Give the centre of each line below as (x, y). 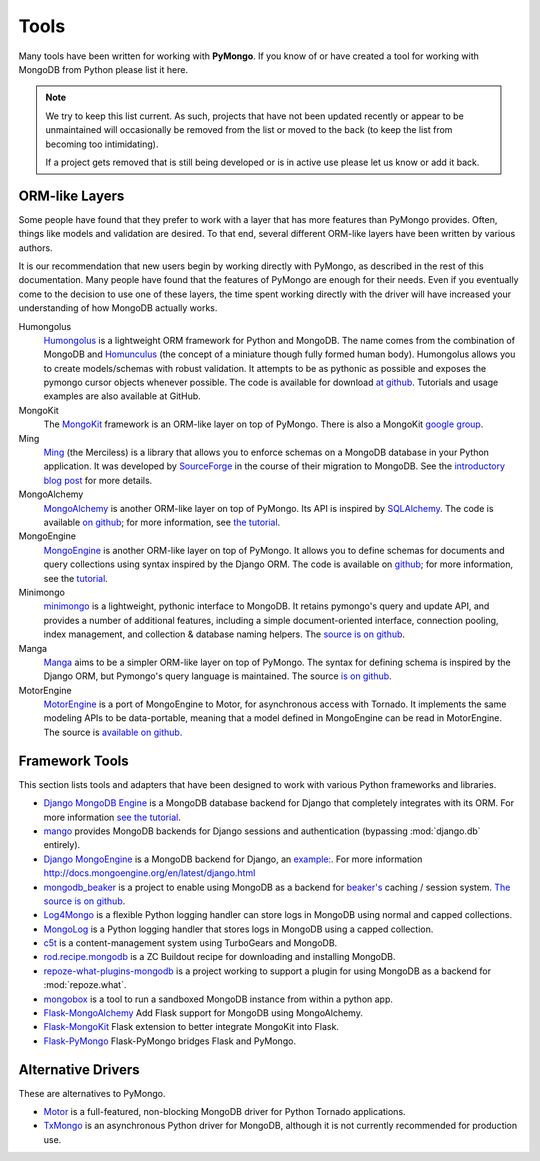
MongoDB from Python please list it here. (103, 69)
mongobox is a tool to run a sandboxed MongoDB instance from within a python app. (218, 999)
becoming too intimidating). (102, 144)
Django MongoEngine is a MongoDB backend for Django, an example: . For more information (233, 859)
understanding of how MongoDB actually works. (118, 308)
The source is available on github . (113, 732)
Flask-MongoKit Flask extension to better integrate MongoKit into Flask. (191, 1027)
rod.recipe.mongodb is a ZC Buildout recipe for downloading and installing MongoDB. (219, 957)
